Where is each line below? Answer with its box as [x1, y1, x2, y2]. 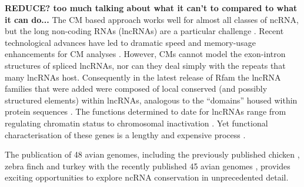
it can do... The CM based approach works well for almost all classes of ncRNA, [5, 13, 299, 25]
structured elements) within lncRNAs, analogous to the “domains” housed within [5, 93, 298, 106]
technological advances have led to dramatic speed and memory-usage [5, 36, 256, 48]
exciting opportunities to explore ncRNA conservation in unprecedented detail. [5, 171, 289, 183]
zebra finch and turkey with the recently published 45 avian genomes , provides [5, 159, 290, 172]
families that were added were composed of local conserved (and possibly [5, 82, 268, 95]
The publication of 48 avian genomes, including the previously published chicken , [5, 148, 300, 161]
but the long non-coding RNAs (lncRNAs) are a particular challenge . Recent [5, 25, 284, 37]
